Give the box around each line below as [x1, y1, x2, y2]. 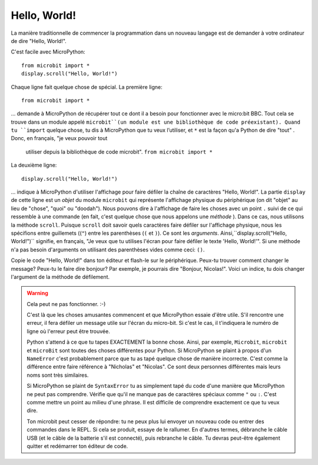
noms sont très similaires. [26, 371, 89, 378]
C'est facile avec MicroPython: [11, 48, 85, 55]
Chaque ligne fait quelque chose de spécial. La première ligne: [11, 83, 163, 91]
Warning [26, 290, 48, 297]
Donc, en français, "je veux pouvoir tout [11, 135, 108, 142]
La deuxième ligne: [11, 162, 57, 169]
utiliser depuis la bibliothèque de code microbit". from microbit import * [25, 148, 213, 155]
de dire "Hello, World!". [11, 37, 67, 44]
